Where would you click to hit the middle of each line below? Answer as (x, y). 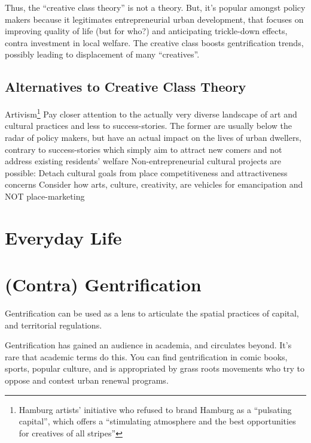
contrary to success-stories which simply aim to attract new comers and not (144, 149)
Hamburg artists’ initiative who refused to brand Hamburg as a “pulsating (155, 409)
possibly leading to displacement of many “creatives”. (102, 54)
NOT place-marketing (45, 196)
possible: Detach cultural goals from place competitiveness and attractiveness (146, 172)
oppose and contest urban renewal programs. (87, 380)
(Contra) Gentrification (103, 284)
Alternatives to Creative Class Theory (126, 87)
